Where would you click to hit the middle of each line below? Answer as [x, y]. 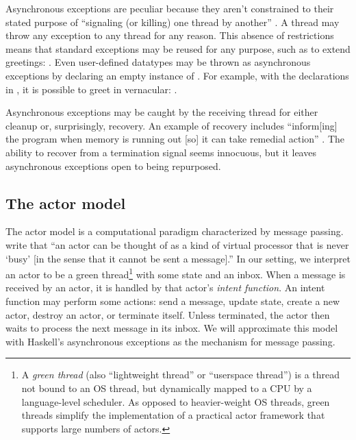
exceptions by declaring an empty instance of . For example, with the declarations [177, 75]
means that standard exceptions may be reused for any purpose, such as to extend [178, 48]
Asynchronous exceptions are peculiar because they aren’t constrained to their [170, 8]
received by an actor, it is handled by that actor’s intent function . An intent [165, 288]
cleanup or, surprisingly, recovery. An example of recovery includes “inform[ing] [171, 125]
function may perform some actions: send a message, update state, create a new [173, 301]
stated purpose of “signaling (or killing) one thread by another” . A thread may [173, 22]
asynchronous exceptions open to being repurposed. [113, 166]
